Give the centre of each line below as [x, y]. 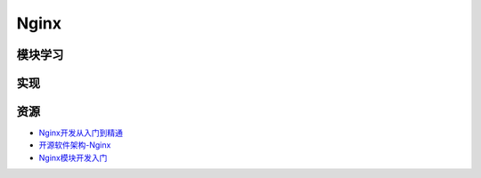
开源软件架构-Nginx [75, 145]
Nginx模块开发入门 [73, 158]
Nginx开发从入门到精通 [81, 133]
